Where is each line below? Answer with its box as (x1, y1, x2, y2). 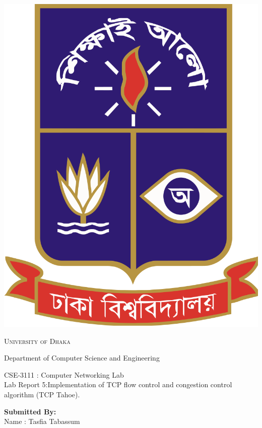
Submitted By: (4, 406, 56, 416)
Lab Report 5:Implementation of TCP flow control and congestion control (4, 379, 232, 390)
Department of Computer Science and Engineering (4, 352, 160, 363)
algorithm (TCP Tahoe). (4, 389, 80, 400)
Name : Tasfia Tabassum (4, 416, 80, 426)
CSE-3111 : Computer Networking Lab (4, 369, 124, 380)
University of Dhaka (4, 335, 71, 346)
